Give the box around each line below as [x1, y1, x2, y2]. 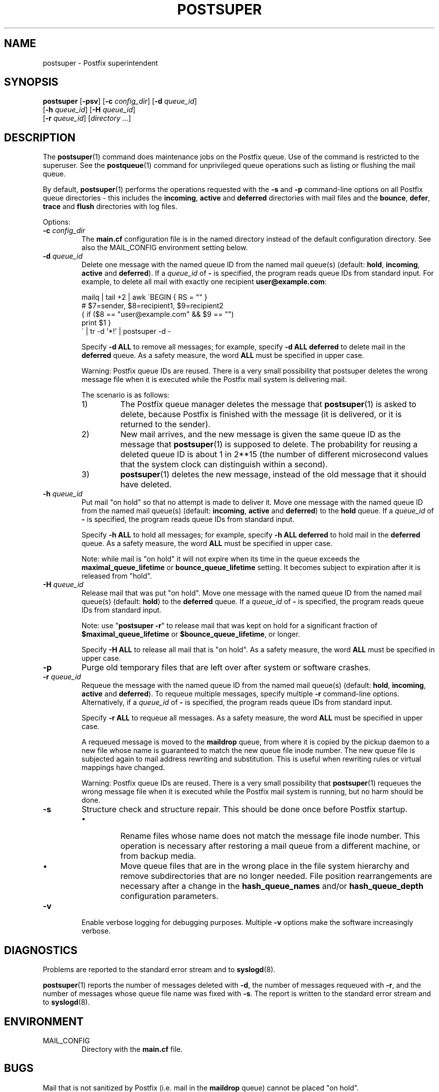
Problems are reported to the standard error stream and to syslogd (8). [43, 965, 276, 974]
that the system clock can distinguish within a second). [120, 459, 328, 470]
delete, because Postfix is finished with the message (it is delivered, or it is [120, 409, 402, 420]
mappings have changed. [81, 763, 165, 772]
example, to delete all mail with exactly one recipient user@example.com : [81, 277, 327, 286]
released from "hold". [81, 572, 152, 581]
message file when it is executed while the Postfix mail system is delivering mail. [81, 375, 347, 384]
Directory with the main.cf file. [81, 1044, 183, 1053]
